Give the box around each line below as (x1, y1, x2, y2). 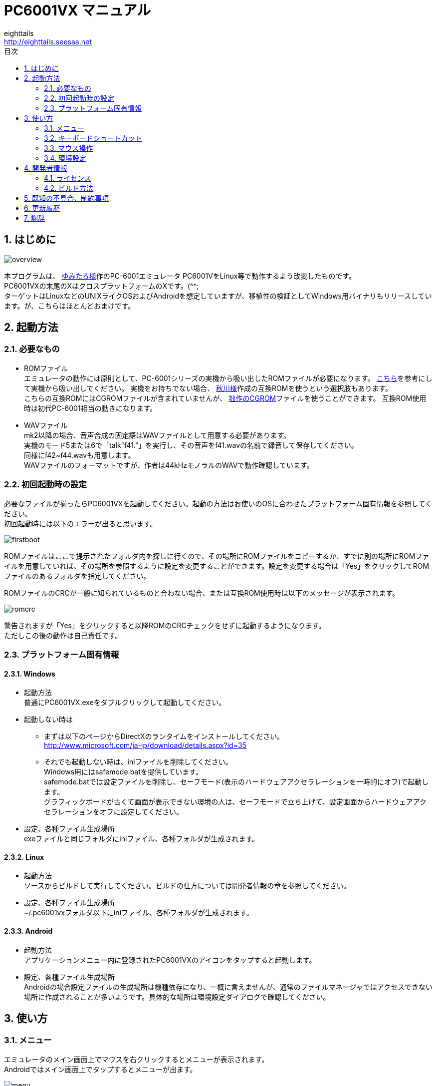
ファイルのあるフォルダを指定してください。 (4, 571, 151, 580)
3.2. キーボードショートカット (44, 133, 142, 142)
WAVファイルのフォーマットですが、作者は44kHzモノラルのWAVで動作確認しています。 (24, 460, 314, 469)
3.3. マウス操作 (44, 143, 93, 152)
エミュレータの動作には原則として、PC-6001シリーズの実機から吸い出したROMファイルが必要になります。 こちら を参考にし (24, 373, 433, 382)
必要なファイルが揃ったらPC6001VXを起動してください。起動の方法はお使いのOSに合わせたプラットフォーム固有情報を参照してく (4, 499, 433, 508)
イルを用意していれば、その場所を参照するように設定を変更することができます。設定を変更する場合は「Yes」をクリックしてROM (4, 561, 430, 570)
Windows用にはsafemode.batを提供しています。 (44, 767, 203, 776)
